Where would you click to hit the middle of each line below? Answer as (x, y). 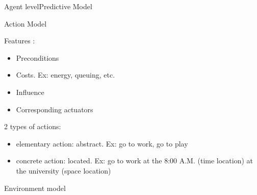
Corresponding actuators (55, 109)
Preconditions (37, 57)
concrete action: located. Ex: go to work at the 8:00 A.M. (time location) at (134, 161)
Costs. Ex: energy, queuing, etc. (66, 75)
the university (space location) (63, 170)
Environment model (35, 188)
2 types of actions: (33, 126)
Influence (30, 92)
